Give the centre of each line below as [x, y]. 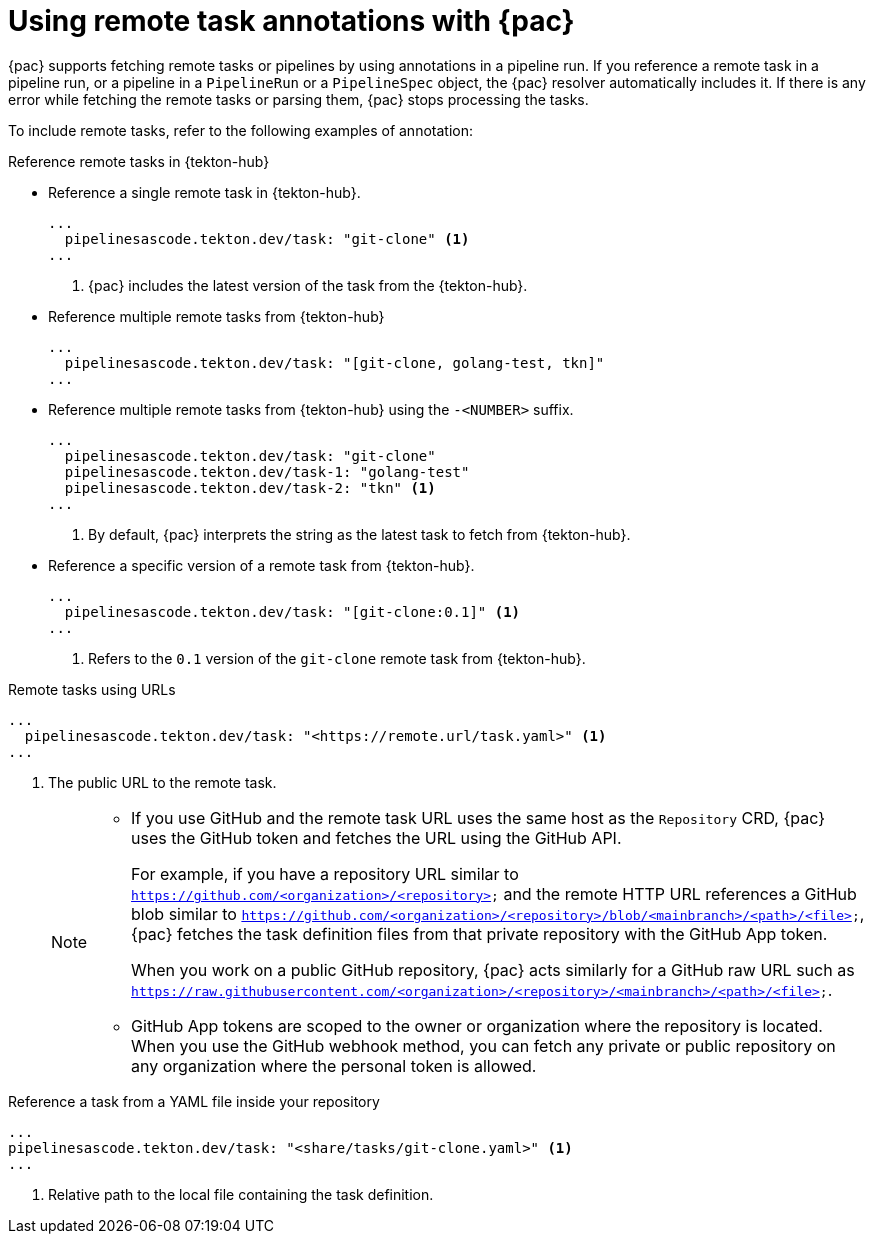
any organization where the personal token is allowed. [334, 1065]
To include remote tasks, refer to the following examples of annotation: [240, 130]
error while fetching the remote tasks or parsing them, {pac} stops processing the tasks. [298, 99]
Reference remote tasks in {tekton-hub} [139, 161]
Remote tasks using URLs [92, 689]
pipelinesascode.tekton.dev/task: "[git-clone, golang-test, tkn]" [334, 362]
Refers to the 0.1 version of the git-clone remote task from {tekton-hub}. [337, 658]
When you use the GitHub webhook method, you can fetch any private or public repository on [483, 1045]
